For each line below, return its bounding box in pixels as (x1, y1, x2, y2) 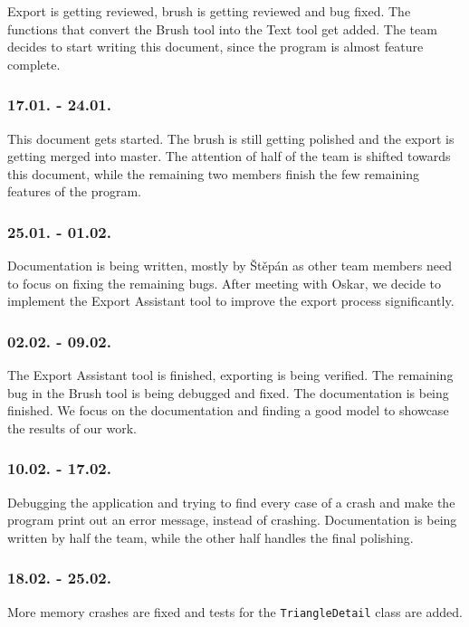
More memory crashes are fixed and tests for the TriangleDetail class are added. (7, 602, 463, 621)
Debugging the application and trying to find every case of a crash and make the (7, 492, 455, 511)
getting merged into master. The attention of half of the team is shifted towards (7, 147, 451, 166)
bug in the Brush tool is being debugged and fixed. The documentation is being (7, 383, 449, 402)
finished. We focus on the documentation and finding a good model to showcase (7, 401, 449, 420)
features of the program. (7, 182, 141, 201)
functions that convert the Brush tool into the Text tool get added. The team (7, 19, 437, 38)
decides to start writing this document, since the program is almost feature (7, 37, 424, 56)
